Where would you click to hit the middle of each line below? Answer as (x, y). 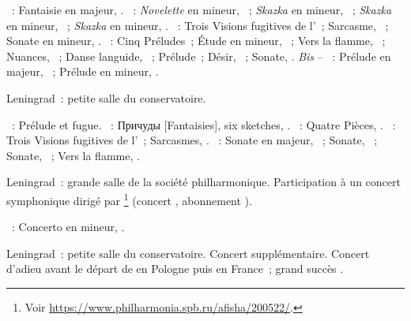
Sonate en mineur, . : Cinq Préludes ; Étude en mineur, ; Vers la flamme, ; (196, 41)
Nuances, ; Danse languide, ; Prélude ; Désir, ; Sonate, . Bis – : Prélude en (199, 56)
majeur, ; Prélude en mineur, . (83, 71)
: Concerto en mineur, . (68, 227)
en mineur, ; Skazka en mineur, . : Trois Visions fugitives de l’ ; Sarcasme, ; (198, 25)
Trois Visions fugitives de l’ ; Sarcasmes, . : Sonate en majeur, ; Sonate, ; (192, 140)
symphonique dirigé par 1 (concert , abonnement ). (129, 199)
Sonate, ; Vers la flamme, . (73, 155)
